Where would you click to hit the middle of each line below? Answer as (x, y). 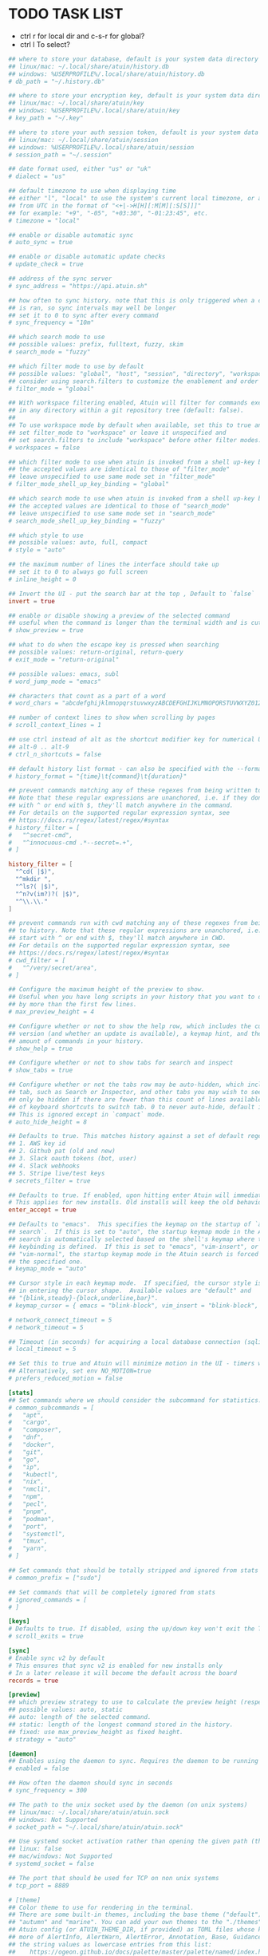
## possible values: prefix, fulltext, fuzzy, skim (96, 345)
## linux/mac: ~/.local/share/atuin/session (83, 140)
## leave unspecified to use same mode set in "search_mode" (112, 513)
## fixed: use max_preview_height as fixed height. (96, 1732)
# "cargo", (30, 1423)
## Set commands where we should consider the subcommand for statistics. (135, 1400)
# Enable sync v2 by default (57, 1658)
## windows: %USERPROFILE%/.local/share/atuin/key (94, 111)
